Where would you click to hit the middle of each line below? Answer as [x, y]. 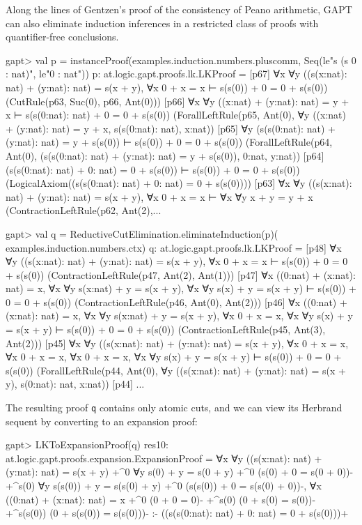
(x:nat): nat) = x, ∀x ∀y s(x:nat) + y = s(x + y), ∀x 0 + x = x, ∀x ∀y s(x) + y [179, 315]
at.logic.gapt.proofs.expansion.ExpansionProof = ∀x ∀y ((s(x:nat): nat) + [164, 458]
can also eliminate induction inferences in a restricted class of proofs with [162, 23]
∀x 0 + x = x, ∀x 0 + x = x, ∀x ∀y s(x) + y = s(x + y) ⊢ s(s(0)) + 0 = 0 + [174, 357]
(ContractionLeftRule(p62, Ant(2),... [84, 210]
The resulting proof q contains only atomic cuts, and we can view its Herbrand [174, 408]
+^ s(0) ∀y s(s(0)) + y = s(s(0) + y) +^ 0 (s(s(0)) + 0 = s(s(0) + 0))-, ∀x [164, 486]
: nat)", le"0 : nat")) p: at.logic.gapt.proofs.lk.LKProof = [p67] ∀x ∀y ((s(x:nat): [176, 74]
